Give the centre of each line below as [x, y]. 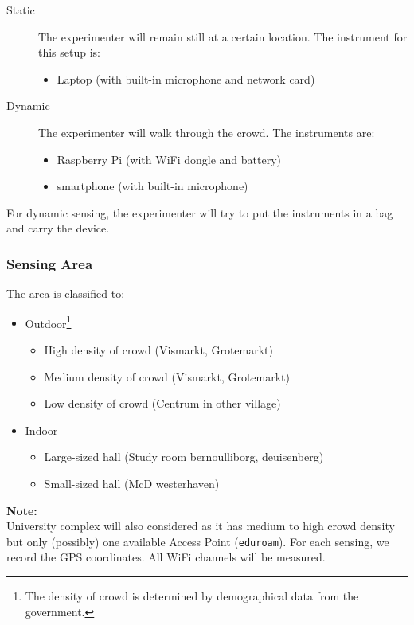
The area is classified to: [66, 293]
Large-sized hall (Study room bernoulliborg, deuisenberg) [184, 457]
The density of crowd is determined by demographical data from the [192, 596]
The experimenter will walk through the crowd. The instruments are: [207, 132]
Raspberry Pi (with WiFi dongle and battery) [169, 159]
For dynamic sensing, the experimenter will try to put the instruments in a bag [200, 212]
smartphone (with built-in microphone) [152, 186]
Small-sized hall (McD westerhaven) [132, 483]
